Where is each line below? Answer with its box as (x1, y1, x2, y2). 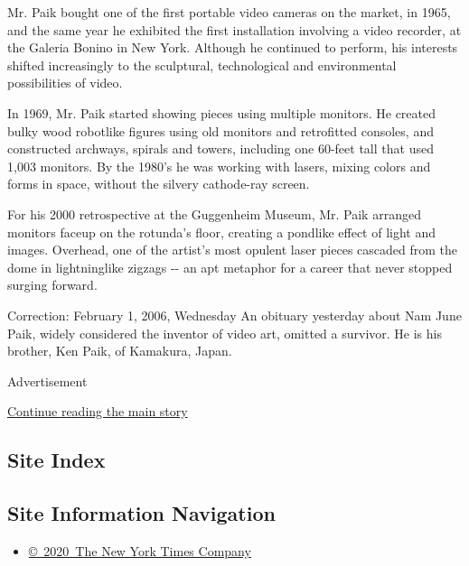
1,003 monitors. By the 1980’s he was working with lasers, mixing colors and (7, 156, 431, 175)
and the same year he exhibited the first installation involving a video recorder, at (7, 20, 462, 39)
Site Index (7, 446, 106, 474)
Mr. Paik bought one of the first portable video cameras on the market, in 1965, (7, 3, 451, 21)
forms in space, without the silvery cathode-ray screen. (7, 174, 310, 193)
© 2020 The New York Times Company (28, 541, 251, 560)
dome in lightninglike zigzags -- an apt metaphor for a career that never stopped (7, 257, 453, 276)
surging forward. (7, 275, 98, 294)
